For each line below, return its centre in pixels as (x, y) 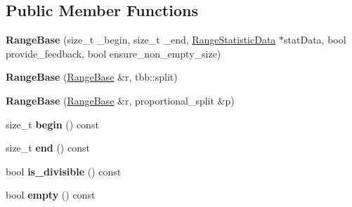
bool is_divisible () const (64, 171)
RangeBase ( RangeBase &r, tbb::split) (92, 77)
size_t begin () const (52, 124)
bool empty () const (51, 195)
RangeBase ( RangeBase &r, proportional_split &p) (120, 100)
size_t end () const (48, 148)
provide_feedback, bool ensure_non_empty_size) (113, 53)
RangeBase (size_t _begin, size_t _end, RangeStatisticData (141, 40)
